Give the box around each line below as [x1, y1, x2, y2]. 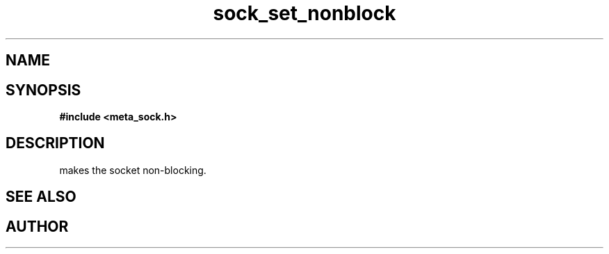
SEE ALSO [6, 188, 76, 206]
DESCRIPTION [6, 134, 105, 152]
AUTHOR [6, 217, 69, 235]
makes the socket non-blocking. [59, 164, 206, 176]
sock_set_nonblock [213, 1, 396, 25]
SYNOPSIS [6, 81, 81, 99]
